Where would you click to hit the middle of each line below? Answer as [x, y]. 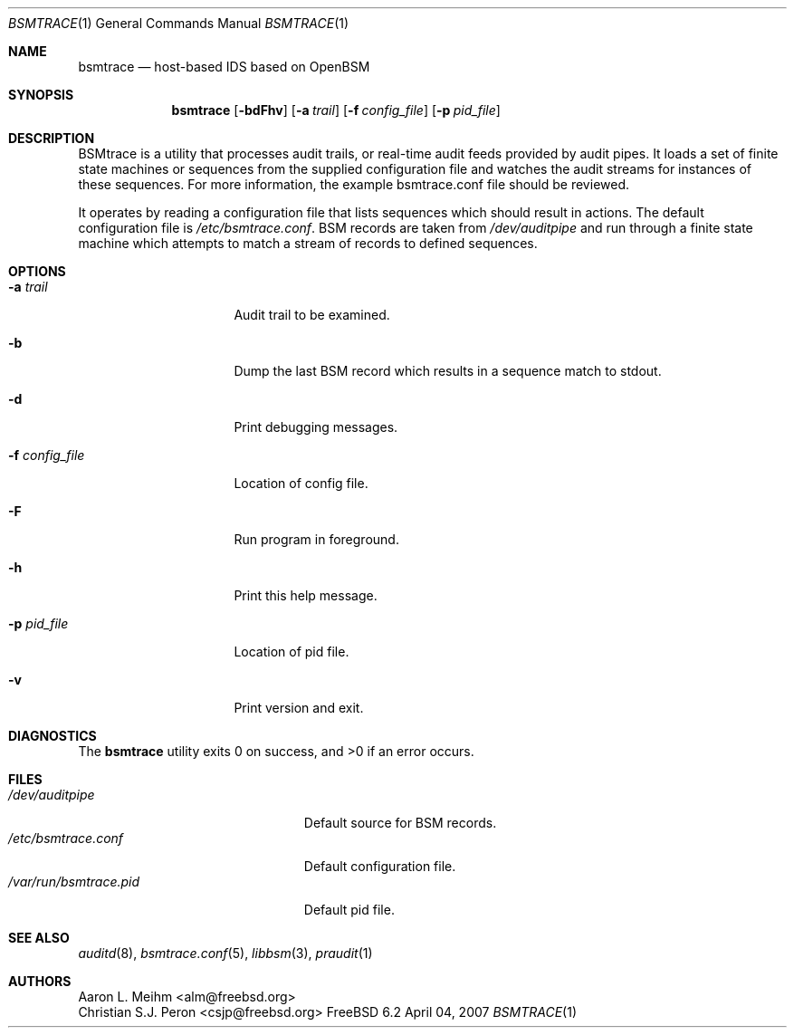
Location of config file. [301, 483]
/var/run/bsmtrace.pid [74, 882]
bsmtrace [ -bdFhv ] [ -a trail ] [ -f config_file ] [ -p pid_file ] [336, 110]
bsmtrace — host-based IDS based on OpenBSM [224, 67]
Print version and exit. [299, 708]
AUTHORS [40, 981]
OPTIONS [37, 271]
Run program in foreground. [316, 539]
